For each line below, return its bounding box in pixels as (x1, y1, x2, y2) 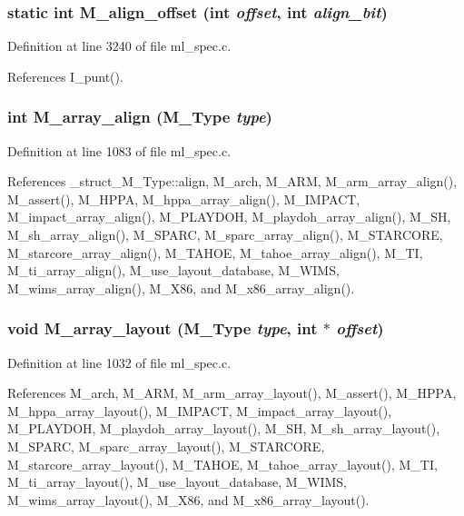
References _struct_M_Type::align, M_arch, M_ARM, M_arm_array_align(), (7, 172, 458, 191)
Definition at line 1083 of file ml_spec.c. (7, 141, 232, 160)
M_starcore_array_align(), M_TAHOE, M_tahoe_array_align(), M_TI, (7, 243, 423, 262)
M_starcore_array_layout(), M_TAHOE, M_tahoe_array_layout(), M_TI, (7, 454, 438, 473)
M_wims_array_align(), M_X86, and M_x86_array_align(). (7, 278, 355, 297)
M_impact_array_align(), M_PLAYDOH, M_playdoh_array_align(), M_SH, (7, 207, 451, 226)
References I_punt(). (7, 66, 123, 85)
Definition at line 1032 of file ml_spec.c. (7, 352, 232, 372)
